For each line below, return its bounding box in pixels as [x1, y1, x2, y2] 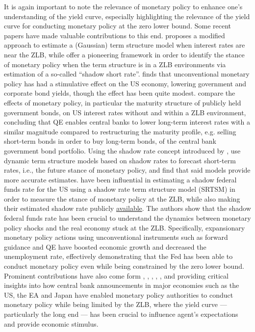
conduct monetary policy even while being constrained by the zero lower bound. [4, 261, 244, 271]
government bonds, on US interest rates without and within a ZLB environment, [4, 107, 246, 117]
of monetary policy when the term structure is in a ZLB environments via [4, 59, 226, 69]
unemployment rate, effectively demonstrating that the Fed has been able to [4, 251, 233, 261]
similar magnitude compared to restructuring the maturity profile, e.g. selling [4, 126, 236, 136]
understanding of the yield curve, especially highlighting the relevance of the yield [4, 11, 250, 21]
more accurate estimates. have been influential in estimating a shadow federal [4, 174, 237, 184]
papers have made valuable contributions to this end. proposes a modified [4, 30, 225, 40]
